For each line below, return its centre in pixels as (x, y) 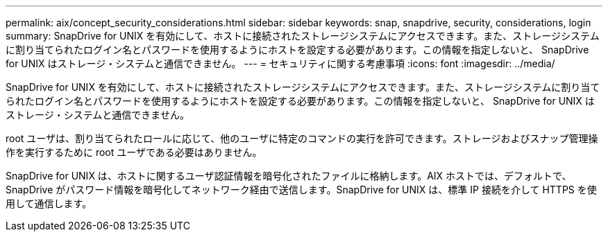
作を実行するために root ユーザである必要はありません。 (134, 152)
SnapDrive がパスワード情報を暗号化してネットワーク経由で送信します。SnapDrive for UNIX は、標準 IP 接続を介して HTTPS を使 (301, 190)
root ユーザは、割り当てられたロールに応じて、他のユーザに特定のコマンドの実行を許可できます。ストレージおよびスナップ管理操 (302, 138)
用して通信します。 (49, 203)
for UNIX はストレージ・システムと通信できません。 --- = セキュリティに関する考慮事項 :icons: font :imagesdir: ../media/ (280, 63)
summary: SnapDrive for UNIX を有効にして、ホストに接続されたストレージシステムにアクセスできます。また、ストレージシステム (303, 36)
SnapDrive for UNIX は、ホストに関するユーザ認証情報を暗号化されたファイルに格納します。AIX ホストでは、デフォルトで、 (289, 176)
